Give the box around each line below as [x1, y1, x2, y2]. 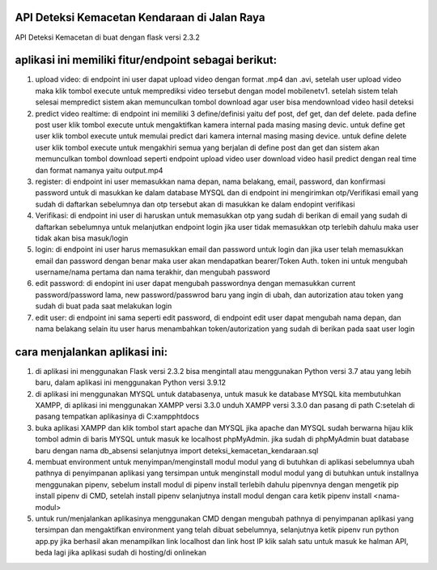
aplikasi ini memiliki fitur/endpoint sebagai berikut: [15, 53, 278, 67]
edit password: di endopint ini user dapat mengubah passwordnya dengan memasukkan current [35, 279, 356, 288]
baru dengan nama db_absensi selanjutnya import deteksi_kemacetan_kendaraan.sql [35, 445, 319, 455]
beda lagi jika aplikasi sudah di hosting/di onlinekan [35, 547, 206, 558]
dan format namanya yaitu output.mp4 [35, 165, 163, 175]
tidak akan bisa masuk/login [35, 233, 129, 243]
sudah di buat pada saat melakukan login [35, 301, 172, 311]
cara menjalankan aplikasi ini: [15, 345, 168, 359]
